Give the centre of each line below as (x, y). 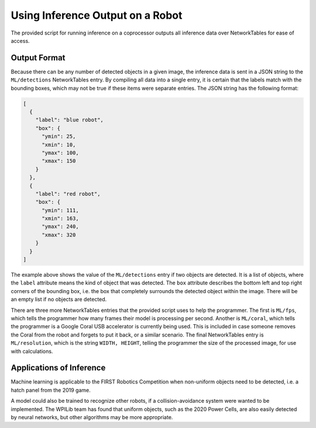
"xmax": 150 (59, 161)
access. (20, 40)
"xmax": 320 (59, 235)
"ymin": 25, (59, 137)
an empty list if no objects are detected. (59, 300)
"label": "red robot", (68, 194)
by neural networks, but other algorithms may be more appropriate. (92, 417)
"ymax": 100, (60, 153)
